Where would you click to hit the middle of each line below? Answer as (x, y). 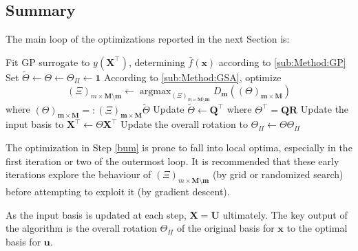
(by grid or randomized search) (278, 174)
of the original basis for (225, 228)
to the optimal (317, 228)
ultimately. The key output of (285, 214)
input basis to (35, 124)
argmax (155, 91)
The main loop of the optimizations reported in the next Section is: (148, 39)
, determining (157, 62)
